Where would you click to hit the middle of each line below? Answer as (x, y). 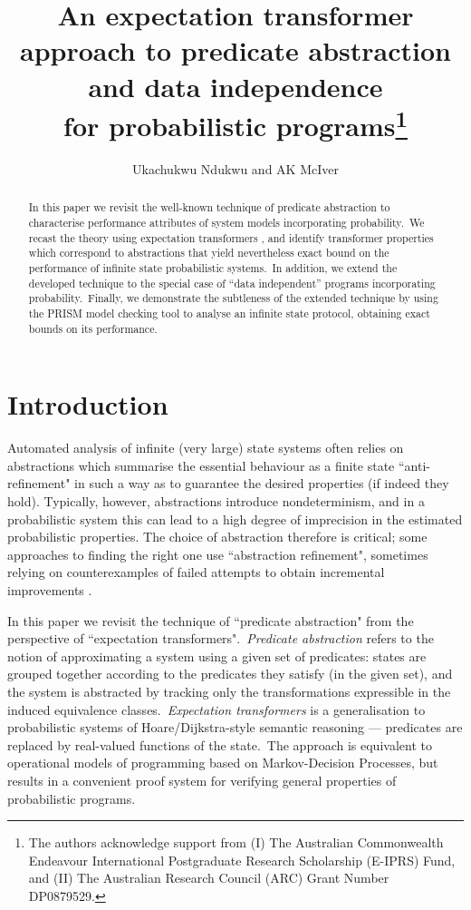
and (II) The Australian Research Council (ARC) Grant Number (209, 878)
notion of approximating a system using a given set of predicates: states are (217, 656)
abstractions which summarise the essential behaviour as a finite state (201, 465)
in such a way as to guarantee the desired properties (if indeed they (262, 483)
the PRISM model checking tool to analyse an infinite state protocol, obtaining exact (229, 313)
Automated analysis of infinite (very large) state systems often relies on (206, 448)
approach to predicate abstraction (235, 50)
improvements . (50, 590)
